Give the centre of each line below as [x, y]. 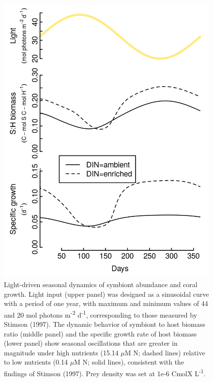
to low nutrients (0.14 [36, 362]
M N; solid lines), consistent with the [129, 362]
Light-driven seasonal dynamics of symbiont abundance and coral [101, 284]
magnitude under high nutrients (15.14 [61, 352]
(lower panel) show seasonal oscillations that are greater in [91, 343]
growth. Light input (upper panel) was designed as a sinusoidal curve [106, 294]
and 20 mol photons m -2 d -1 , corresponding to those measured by [101, 314]
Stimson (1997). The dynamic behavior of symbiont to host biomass [105, 324]
